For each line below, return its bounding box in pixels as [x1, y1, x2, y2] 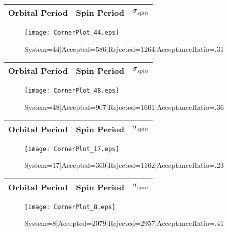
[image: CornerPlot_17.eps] [24, 145, 120, 153]
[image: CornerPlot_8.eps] [24, 203, 116, 211]
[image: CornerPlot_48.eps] [24, 87, 120, 95]
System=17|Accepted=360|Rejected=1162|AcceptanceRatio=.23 [24, 160, 224, 170]
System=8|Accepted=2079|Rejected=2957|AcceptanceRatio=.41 [24, 218, 224, 228]
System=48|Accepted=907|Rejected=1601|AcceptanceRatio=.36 [24, 101, 224, 112]
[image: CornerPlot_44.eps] [24, 29, 120, 36]
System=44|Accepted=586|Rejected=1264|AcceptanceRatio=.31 [24, 43, 224, 54]
